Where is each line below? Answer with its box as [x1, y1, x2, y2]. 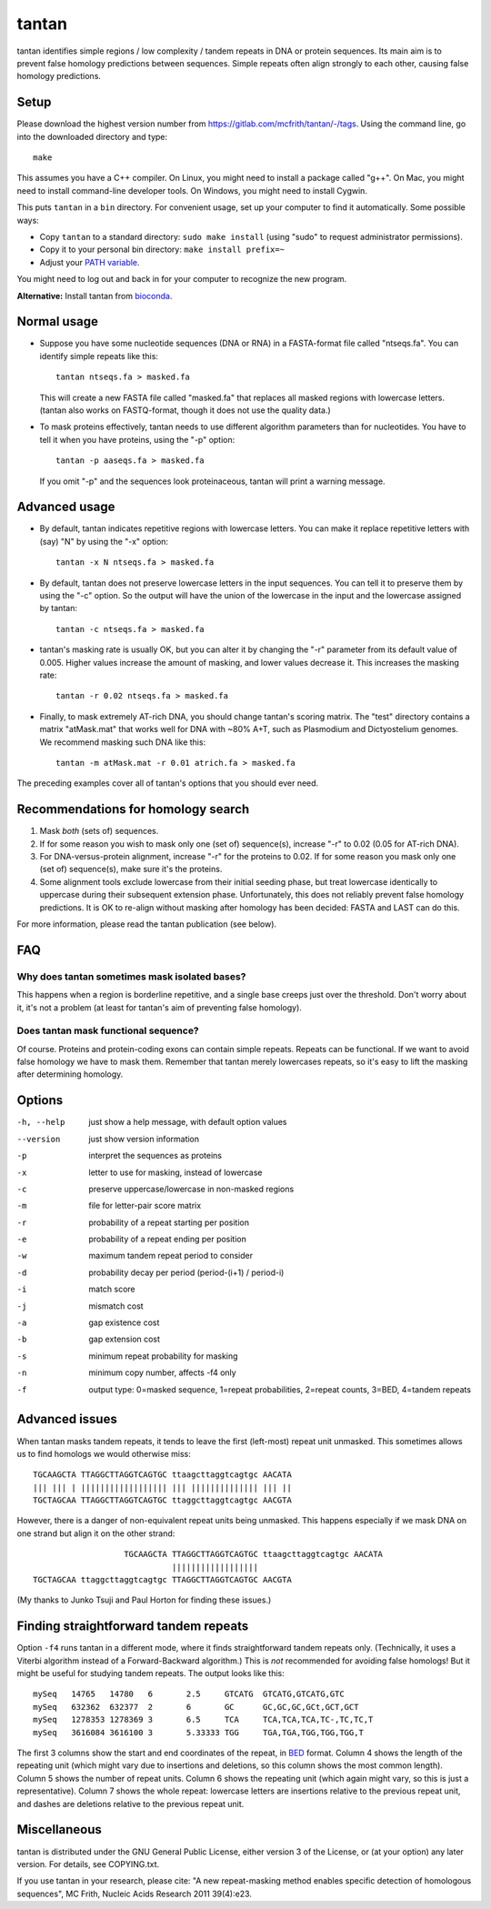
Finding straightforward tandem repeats [16, 1619, 249, 1634]
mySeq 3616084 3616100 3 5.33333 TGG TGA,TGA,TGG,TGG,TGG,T [33, 1727, 364, 1737]
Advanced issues [16, 1412, 117, 1427]
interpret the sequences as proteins [88, 1150, 223, 1161]
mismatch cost [88, 1301, 145, 1311]
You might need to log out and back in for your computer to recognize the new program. [16, 274, 347, 285]
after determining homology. [16, 1069, 124, 1080]
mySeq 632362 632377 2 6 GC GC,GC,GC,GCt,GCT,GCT [33, 1702, 359, 1712]
